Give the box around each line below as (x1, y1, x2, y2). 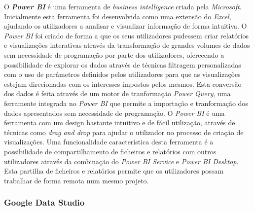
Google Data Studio (4, 196, 85, 209)
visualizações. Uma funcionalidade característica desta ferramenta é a (4, 137, 214, 147)
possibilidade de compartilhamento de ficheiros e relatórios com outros (4, 146, 217, 156)
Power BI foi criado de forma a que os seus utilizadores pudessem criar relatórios (4, 30, 249, 40)
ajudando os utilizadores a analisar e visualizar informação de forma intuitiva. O (4, 21, 247, 31)
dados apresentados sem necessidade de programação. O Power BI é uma (4, 107, 225, 118)
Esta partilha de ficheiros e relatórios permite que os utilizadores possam (4, 166, 224, 176)
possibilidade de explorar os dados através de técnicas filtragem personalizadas (4, 59, 241, 70)
